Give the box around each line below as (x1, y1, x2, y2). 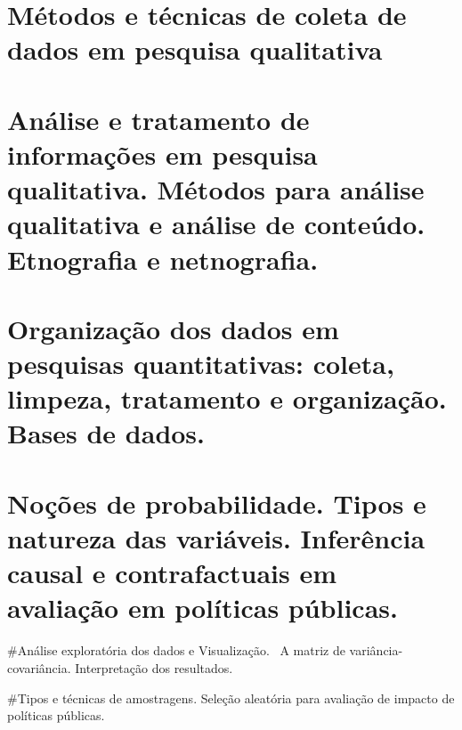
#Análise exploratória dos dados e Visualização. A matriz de (7, 641, 345, 660)
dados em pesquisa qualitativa (7, 31, 383, 68)
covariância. (7, 658, 71, 677)
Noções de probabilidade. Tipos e (7, 484, 426, 521)
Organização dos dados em (7, 310, 339, 346)
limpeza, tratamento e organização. (7, 380, 447, 417)
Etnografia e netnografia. (7, 240, 319, 277)
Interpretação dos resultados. (75, 658, 233, 677)
